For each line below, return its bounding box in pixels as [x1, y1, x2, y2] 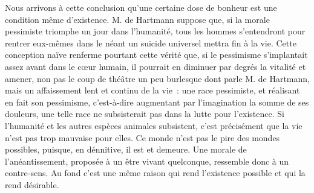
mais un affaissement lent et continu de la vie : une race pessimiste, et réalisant [5, 84, 300, 96]
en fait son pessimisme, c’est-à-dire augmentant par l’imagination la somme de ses [5, 95, 309, 108]
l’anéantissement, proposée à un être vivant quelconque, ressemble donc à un [5, 154, 289, 167]
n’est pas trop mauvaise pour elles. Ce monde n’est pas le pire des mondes [5, 131, 280, 144]
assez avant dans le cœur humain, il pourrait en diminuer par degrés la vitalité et [5, 60, 306, 72]
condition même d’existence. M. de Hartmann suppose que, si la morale [5, 13, 270, 25]
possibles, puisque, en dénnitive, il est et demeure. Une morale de [5, 143, 247, 156]
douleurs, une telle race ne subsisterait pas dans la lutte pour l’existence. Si [5, 107, 284, 120]
